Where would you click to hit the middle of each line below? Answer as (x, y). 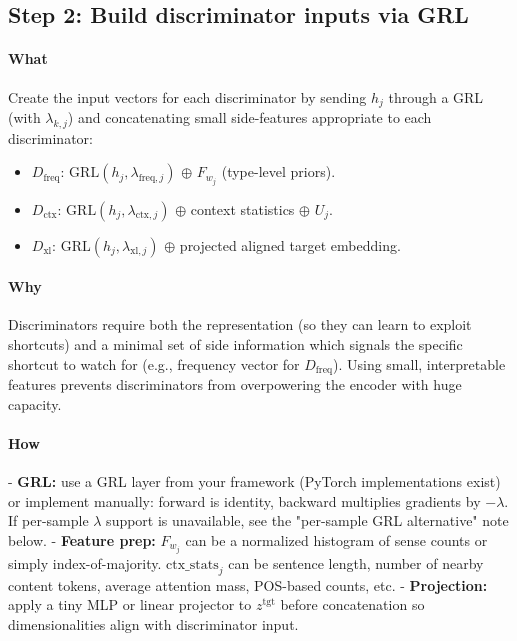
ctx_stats (192, 564)
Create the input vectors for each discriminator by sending (187, 96)
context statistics (242, 208)
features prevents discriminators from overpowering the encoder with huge (235, 383)
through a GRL (436, 96)
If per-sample (48, 520)
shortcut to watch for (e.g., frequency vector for (154, 363)
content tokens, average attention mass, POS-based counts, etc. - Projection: (248, 584)
